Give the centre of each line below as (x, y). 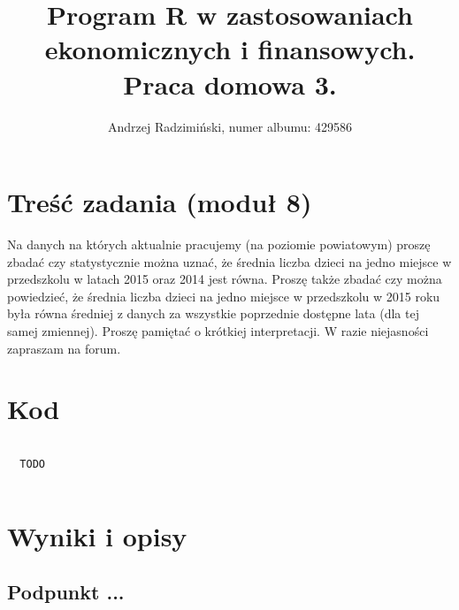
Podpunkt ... (66, 592)
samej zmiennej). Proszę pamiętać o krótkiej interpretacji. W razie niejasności (218, 331)
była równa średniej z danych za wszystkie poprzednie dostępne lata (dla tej (213, 313)
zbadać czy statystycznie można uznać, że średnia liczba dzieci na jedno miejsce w (229, 261)
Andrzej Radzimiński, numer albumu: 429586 (230, 126)
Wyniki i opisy (97, 535)
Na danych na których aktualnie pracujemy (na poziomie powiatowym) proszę (219, 244)
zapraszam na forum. (64, 348)
